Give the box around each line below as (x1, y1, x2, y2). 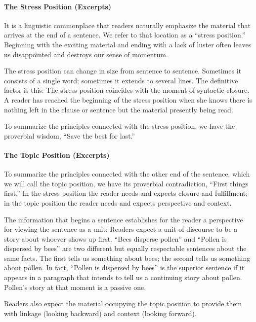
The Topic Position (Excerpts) (4, 149, 110, 160)
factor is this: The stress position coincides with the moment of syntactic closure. (4, 85, 250, 95)
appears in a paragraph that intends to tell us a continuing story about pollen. (4, 272, 242, 283)
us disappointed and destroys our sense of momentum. (4, 49, 168, 59)
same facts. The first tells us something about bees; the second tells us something (4, 252, 251, 263)
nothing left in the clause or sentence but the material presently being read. (4, 104, 233, 114)
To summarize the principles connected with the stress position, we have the (4, 121, 235, 131)
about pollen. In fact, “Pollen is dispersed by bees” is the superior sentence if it (4, 262, 245, 273)
